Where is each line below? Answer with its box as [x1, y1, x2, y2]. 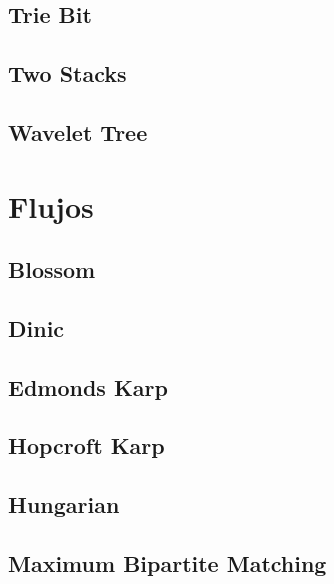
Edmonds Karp [8, 371, 168, 402]
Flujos [8, 185, 94, 226]
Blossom [8, 254, 96, 285]
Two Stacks [8, 58, 127, 89]
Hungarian [8, 489, 120, 520]
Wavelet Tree [8, 116, 148, 147]
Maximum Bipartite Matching [8, 548, 327, 579]
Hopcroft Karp [8, 430, 165, 461]
